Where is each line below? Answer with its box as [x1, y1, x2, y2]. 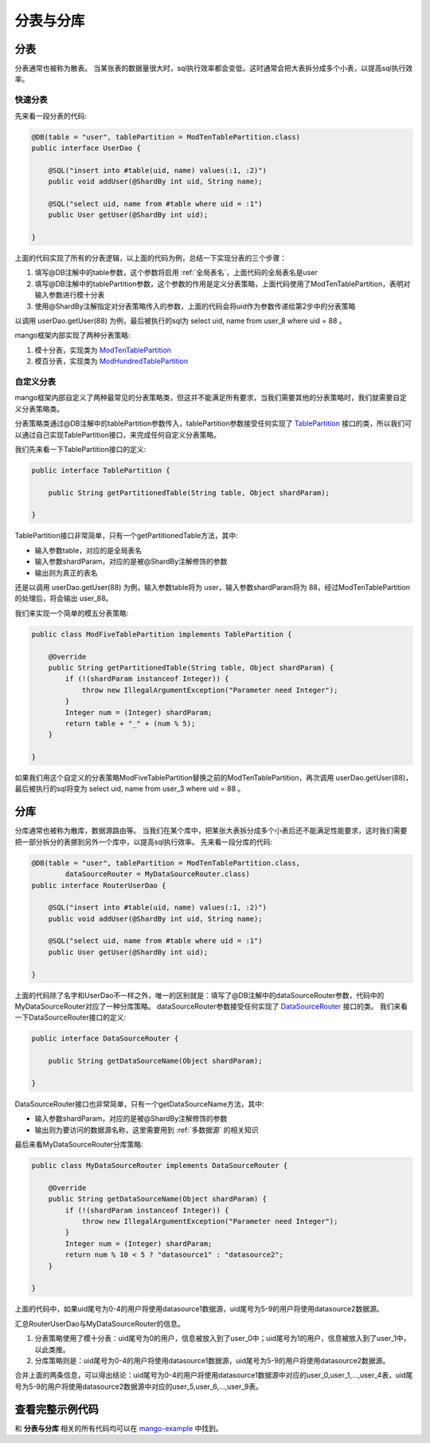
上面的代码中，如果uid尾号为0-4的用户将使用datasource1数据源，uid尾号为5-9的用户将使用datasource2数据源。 [14, 1304, 384, 1314]
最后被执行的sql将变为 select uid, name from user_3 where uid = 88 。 [14, 784, 245, 793]
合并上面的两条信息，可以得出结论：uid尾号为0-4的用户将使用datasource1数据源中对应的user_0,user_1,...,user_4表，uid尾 [14, 1370, 413, 1380]
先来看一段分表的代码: [14, 111, 88, 120]
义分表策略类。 [14, 403, 64, 414]
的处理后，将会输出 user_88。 [14, 594, 113, 604]
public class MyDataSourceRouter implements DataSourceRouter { [31, 1161, 288, 1170]
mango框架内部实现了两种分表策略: [14, 331, 131, 340]
